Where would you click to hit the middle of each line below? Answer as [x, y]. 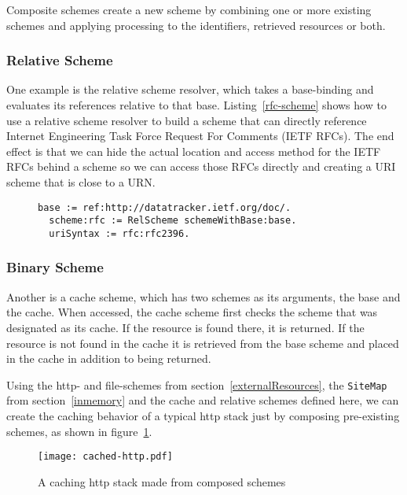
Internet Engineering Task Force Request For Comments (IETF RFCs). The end [200, 136]
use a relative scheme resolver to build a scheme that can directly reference [187, 120]
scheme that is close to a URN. [81, 181]
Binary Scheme [55, 267]
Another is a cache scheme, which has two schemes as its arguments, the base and [203, 296]
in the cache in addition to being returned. [109, 358]
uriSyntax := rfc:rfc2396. [119, 233]
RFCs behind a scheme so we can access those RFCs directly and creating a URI [201, 166]
